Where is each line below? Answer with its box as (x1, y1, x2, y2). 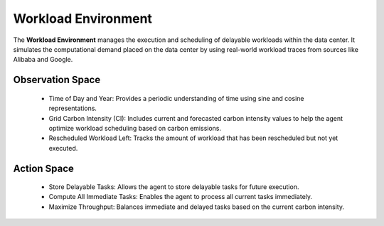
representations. (48, 104, 97, 113)
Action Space (13, 162, 75, 174)
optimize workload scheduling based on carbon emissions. (48, 124, 222, 132)
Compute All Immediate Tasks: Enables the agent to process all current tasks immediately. (48, 193, 313, 201)
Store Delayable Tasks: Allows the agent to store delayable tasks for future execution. (48, 183, 299, 191)
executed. (48, 144, 78, 152)
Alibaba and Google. (13, 55, 73, 64)
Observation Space (13, 74, 101, 86)
